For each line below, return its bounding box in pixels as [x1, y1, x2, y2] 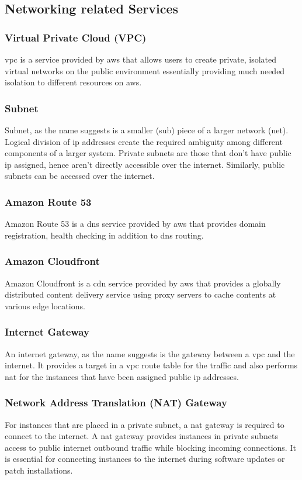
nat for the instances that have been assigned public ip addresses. [5, 370, 239, 382]
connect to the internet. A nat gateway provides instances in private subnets [5, 430, 278, 442]
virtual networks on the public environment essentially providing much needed [5, 64, 285, 77]
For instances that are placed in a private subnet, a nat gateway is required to [5, 418, 284, 430]
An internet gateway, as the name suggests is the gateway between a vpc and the [5, 347, 295, 360]
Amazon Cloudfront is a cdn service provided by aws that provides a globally [5, 277, 281, 289]
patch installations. [5, 464, 73, 476]
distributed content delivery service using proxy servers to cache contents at [5, 288, 276, 301]
